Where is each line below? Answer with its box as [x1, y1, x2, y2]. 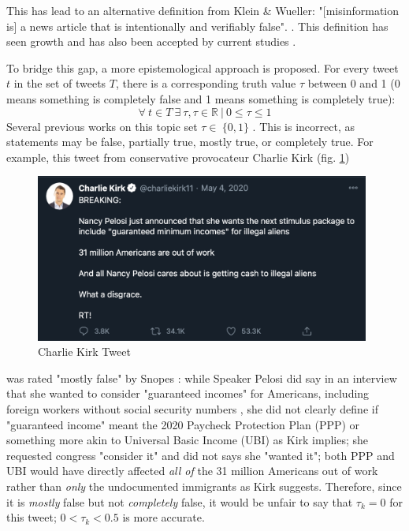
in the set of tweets [13, 75, 106, 92]
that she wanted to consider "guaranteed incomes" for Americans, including [6, 385, 370, 402]
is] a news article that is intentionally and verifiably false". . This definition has [6, 17, 389, 34]
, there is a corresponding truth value [115, 75, 296, 92]
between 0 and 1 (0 [307, 75, 400, 92]
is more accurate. [122, 509, 205, 525]
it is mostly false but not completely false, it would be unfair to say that [6, 493, 353, 510]
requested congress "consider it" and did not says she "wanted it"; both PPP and [6, 447, 395, 463]
